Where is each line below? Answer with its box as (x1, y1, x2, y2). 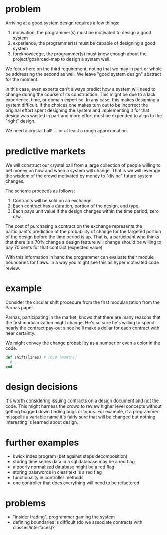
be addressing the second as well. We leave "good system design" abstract (5, 71, 161, 77)
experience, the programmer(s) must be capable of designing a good (12, 40, 156, 46)
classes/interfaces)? (12, 525, 55, 531)
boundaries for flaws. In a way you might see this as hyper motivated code (5, 259, 159, 265)
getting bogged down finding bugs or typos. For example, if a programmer (5, 409, 159, 415)
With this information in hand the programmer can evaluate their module (5, 254, 154, 260)
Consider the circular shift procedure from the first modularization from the (5, 299, 160, 305)
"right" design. (5, 118, 36, 124)
